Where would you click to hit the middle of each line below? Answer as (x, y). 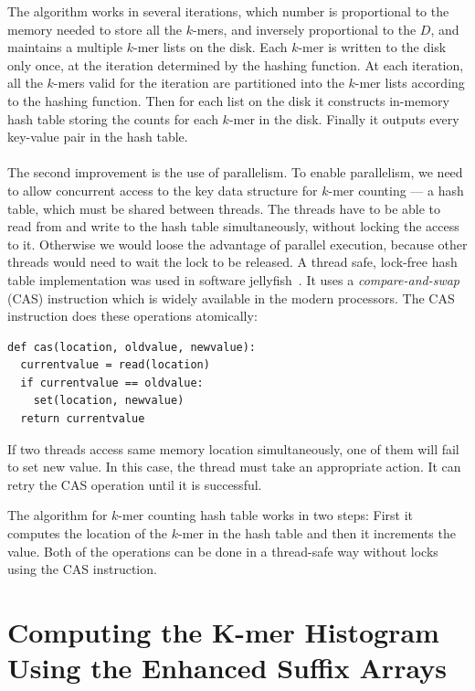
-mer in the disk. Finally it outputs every (344, 118)
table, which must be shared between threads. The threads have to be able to (224, 208)
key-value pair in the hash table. (98, 137)
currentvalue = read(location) (115, 365)
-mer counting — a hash (396, 190)
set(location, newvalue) (109, 401)
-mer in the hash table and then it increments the (317, 533)
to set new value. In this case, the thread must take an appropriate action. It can (234, 467)
